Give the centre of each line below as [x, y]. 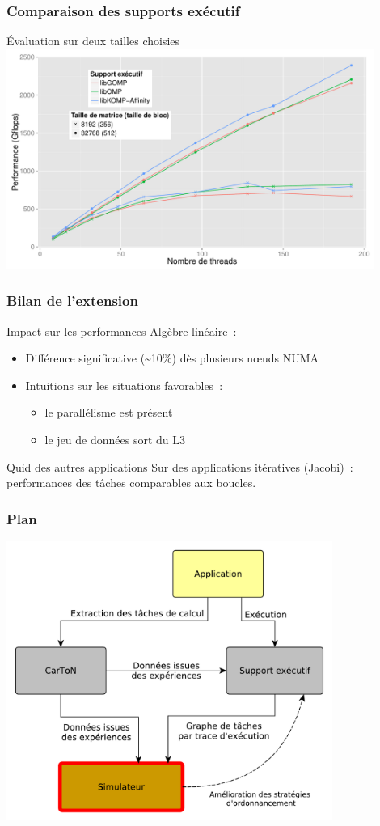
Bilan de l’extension [72, 301]
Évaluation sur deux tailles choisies [93, 41]
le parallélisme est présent [109, 412]
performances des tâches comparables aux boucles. [131, 483]
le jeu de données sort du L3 [115, 439]
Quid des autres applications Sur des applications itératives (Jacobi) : [180, 466]
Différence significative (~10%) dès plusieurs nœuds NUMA [172, 358]
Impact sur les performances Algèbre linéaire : [122, 330]
